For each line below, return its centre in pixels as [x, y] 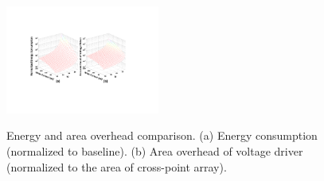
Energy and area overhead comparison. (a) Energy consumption [162, 135]
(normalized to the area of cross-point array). [117, 166]
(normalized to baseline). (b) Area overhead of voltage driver [155, 151]
